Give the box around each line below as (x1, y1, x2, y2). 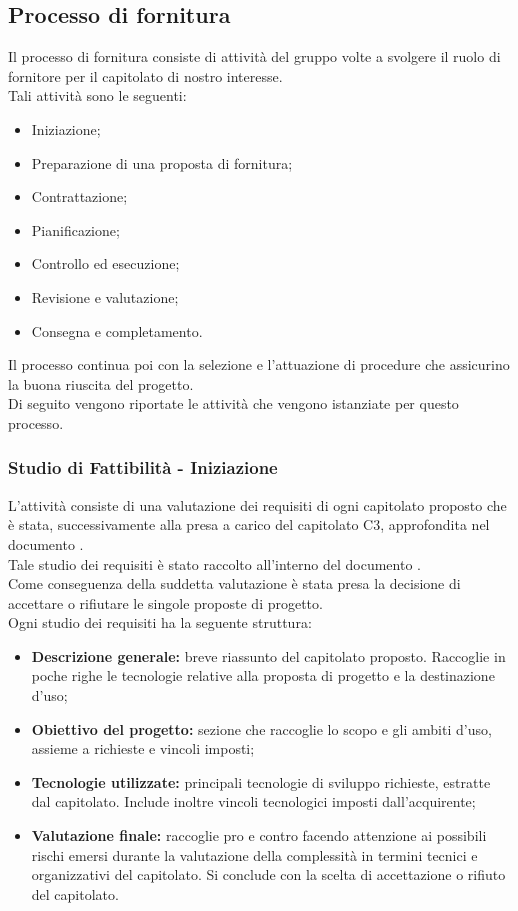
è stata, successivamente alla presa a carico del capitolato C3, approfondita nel (8, 514, 490, 535)
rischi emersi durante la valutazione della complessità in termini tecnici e (31, 844, 478, 865)
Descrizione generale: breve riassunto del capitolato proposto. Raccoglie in (31, 645, 506, 666)
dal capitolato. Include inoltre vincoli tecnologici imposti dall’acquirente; (31, 791, 476, 812)
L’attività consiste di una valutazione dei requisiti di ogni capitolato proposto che (8, 494, 507, 515)
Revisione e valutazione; (31, 286, 179, 307)
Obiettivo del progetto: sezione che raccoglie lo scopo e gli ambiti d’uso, (31, 718, 492, 739)
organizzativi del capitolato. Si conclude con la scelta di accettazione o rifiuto (31, 864, 506, 885)
